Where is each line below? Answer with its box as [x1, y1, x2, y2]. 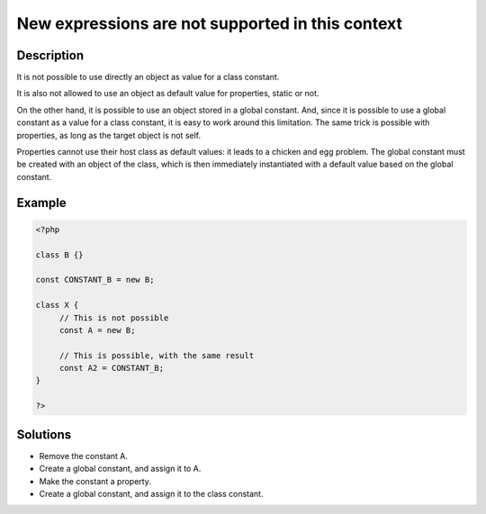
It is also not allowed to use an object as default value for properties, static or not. [16, 88, 319, 99]
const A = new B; [58, 325, 136, 335]
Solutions [16, 427, 72, 442]
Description [16, 48, 85, 63]
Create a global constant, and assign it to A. [39, 464, 202, 474]
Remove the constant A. [39, 450, 129, 461]
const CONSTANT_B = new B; [35, 275, 155, 285]
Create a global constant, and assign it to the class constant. [39, 488, 264, 499]
